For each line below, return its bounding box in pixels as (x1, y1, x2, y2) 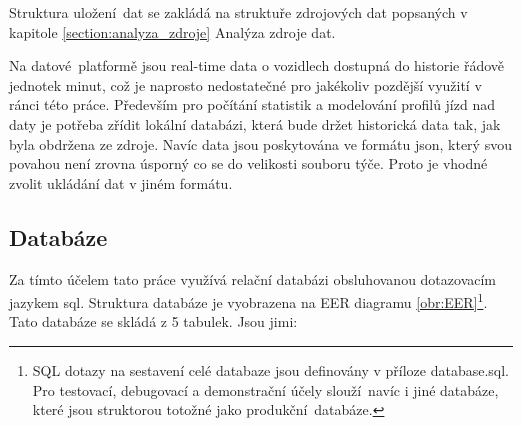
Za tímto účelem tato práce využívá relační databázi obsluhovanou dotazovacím (9, 268, 497, 289)
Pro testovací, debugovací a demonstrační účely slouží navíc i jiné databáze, (32, 379, 499, 400)
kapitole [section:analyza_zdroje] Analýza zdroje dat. (9, 21, 336, 42)
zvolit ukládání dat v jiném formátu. (9, 172, 233, 193)
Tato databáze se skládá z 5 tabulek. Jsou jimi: (9, 311, 298, 332)
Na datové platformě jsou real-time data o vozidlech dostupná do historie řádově (9, 55, 505, 76)
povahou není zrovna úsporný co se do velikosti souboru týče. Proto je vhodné (9, 153, 488, 174)
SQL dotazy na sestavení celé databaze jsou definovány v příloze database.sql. (32, 359, 510, 380)
